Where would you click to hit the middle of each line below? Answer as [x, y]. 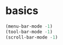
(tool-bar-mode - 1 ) [29, 32]
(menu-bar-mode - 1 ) [29, 26]
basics [22, 11]
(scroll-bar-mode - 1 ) [32, 37]
